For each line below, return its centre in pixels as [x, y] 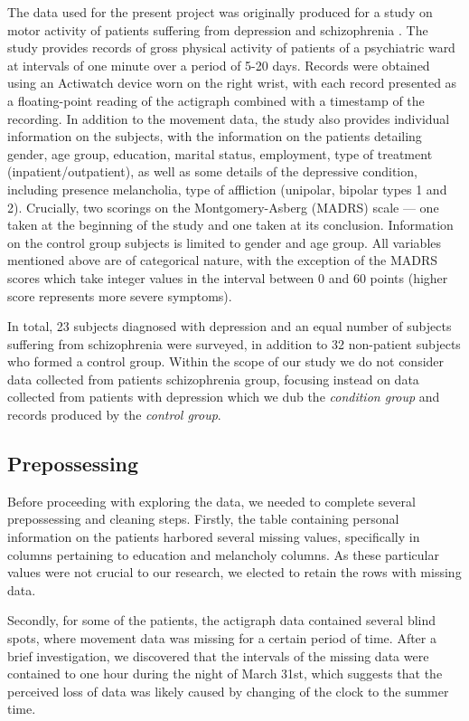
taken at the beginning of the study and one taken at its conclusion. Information [230, 225]
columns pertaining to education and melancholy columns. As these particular [224, 554]
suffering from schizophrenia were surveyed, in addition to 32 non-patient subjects [234, 343]
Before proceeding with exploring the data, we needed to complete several [211, 501]
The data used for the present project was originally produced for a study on [220, 12]
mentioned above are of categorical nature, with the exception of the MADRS [223, 260]
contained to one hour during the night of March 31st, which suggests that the [225, 674]
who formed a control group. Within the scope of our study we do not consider [226, 361]
